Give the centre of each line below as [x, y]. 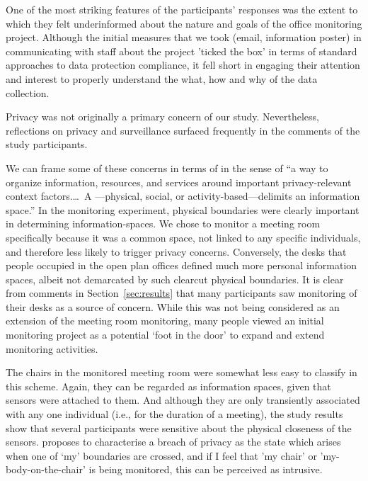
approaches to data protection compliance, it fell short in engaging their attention [183, 65]
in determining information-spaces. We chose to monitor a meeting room [163, 223]
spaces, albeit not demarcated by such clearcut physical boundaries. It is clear [175, 279]
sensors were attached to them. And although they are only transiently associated [183, 400]
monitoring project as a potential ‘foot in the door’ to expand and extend [165, 335]
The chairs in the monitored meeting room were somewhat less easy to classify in [182, 372]
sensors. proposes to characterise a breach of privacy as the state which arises [173, 442]
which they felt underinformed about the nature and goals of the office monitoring [184, 23]
